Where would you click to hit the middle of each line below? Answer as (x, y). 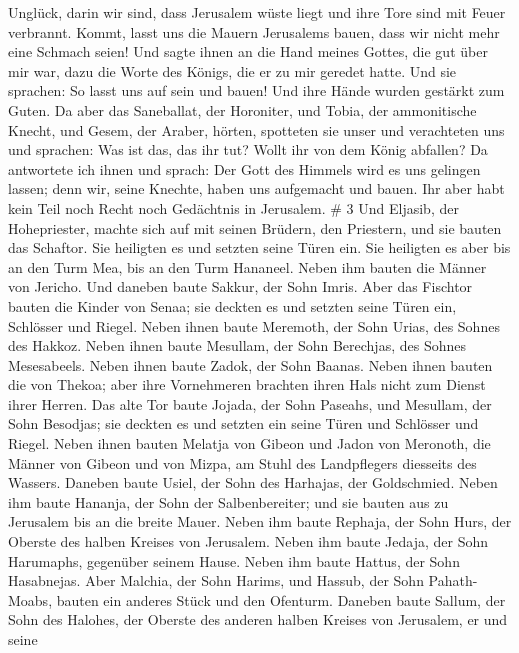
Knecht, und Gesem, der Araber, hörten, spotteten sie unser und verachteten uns (256, 129)
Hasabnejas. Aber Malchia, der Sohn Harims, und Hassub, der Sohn (216, 580)
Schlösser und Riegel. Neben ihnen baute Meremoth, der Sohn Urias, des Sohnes (254, 325)
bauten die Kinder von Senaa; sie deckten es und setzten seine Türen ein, (232, 305)
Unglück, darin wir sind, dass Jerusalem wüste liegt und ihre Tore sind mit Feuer (257, 12)
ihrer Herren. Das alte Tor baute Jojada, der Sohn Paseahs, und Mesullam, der (250, 403)
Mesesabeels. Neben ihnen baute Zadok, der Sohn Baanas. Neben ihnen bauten (250, 364)
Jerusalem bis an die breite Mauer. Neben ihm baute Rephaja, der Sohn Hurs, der (260, 521)
